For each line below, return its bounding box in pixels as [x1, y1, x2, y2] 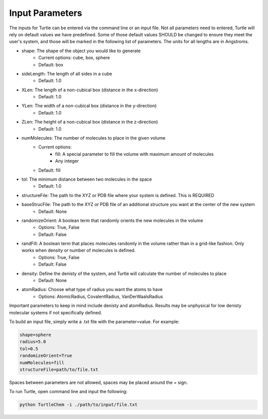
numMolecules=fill [19, 360, 65, 365]
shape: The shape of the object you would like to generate [21, 48, 141, 54]
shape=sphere [19, 332, 52, 338]
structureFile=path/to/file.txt [19, 366, 99, 372]
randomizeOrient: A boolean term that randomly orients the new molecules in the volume [21, 217, 203, 223]
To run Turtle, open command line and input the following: [9, 389, 128, 395]
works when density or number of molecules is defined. [21, 247, 136, 253]
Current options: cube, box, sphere [38, 55, 110, 61]
